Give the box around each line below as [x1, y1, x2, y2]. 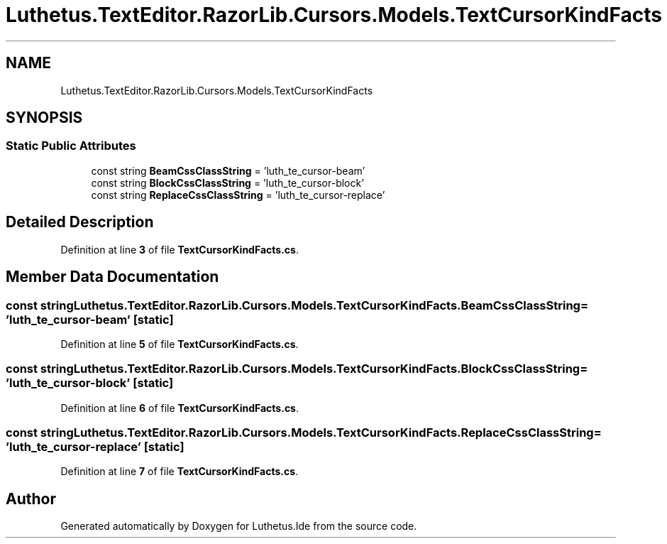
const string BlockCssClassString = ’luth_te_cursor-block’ [91, 176, 364, 189]
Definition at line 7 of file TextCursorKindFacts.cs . [60, 465, 299, 478]
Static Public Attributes [6, 138, 136, 153]
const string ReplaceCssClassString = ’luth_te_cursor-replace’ [91, 188, 385, 201]
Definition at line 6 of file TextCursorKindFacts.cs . [60, 401, 299, 414]
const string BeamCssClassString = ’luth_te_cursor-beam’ [91, 164, 365, 177]
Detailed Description [6, 213, 154, 232]
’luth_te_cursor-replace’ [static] [6, 440, 184, 454]
